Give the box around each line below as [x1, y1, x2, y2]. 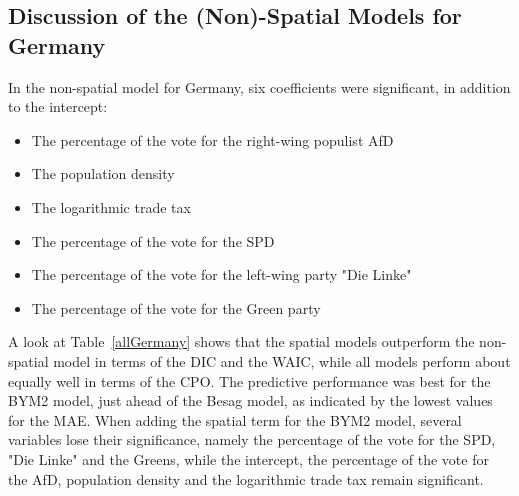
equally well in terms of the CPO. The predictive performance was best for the [8, 370, 491, 391]
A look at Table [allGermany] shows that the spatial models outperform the [8, 331, 475, 352]
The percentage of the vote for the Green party [31, 297, 321, 318]
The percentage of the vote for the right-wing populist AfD [31, 129, 394, 150]
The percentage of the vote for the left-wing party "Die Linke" [31, 264, 412, 285]
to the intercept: [8, 96, 108, 117]
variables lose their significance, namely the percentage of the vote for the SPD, [8, 429, 496, 450]
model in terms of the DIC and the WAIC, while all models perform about [53, 350, 511, 371]
